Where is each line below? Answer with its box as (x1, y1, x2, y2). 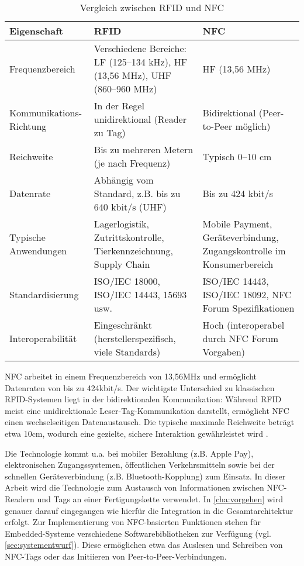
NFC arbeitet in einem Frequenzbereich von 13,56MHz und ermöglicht (5, 370, 257, 382)
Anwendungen (9, 244, 67, 257)
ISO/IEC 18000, (94, 274, 160, 288)
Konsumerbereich (202, 257, 274, 271)
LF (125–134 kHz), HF (94, 55, 188, 68)
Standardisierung (9, 288, 79, 301)
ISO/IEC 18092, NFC (202, 288, 292, 301)
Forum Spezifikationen (202, 301, 295, 315)
